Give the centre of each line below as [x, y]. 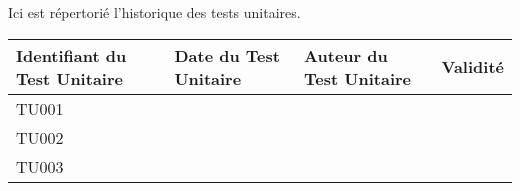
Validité [472, 67]
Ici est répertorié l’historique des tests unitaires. [154, 12]
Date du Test [227, 55]
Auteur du [346, 55]
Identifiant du [71, 55]
